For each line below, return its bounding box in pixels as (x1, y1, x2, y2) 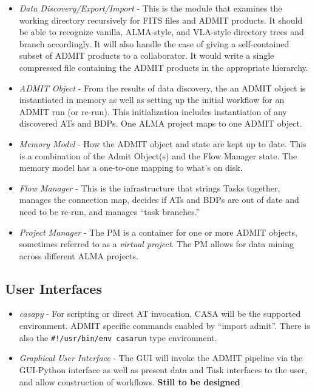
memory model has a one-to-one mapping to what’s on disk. (19, 161, 243, 174)
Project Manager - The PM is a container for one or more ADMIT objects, (19, 225, 297, 238)
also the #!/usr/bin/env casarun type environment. (19, 331, 217, 344)
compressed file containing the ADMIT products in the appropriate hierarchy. (19, 61, 308, 73)
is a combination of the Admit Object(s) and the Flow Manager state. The (19, 149, 297, 162)
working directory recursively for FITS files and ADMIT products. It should (19, 13, 303, 26)
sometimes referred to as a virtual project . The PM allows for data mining (19, 238, 294, 250)
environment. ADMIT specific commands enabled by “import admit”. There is (19, 319, 310, 332)
